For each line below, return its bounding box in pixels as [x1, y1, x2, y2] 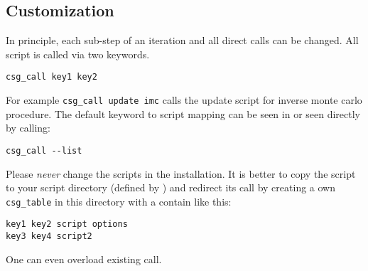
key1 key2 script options [6, 219, 128, 230]
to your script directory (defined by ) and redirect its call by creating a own [6, 180, 335, 195]
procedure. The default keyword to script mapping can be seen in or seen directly [6, 106, 361, 121]
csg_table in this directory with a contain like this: [6, 193, 232, 208]
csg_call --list [6, 145, 82, 156]
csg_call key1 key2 [6, 72, 97, 83]
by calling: [6, 120, 51, 135]
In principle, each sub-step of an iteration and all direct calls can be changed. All [6, 33, 359, 48]
